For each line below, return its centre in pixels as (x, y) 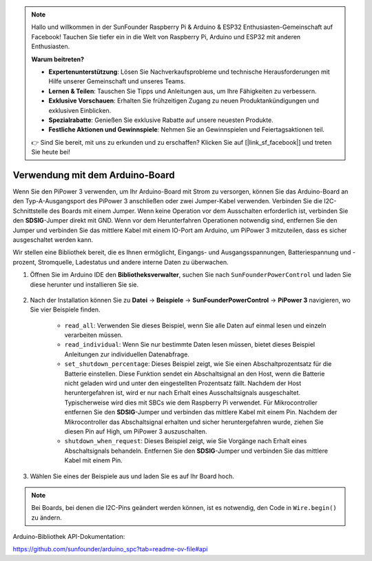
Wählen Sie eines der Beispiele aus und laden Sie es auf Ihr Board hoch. (132, 476)
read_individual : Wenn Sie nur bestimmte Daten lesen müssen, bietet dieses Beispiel (190, 345)
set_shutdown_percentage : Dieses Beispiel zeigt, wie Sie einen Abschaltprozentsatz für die (198, 364)
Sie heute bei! (51, 152)
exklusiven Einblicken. (80, 110)
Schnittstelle (30, 211)
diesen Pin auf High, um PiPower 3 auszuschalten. (136, 431)
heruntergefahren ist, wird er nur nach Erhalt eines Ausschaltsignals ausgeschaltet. (183, 393)
